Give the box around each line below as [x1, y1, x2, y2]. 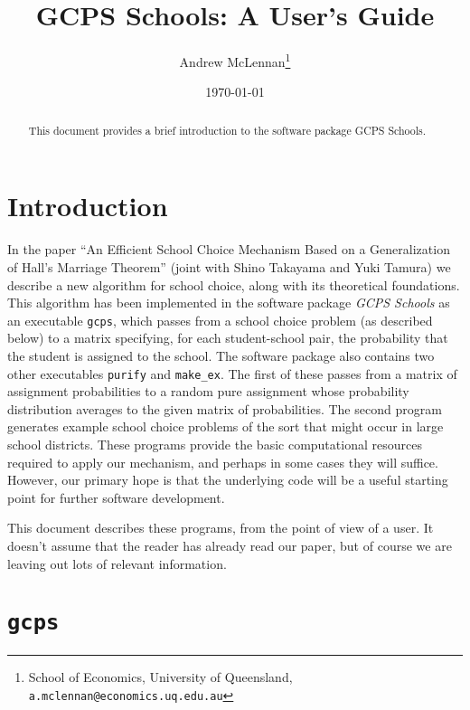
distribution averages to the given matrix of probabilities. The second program [7, 399, 442, 418]
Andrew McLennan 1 [179, 50, 291, 71]
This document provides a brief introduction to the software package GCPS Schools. [28, 122, 427, 137]
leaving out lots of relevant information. [7, 554, 227, 573]
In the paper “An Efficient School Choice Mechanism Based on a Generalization [7, 240, 450, 259]
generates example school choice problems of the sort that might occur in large [7, 417, 444, 436]
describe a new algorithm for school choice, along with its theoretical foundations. [7, 275, 460, 294]
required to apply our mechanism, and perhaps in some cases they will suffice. [7, 452, 438, 471]
